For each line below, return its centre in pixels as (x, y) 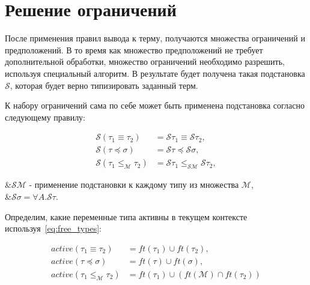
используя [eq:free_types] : (53, 228)
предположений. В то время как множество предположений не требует (134, 49)
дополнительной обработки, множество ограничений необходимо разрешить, (145, 61)
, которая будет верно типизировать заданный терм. (104, 85)
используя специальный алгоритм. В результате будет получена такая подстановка (155, 73)
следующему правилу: (45, 117)
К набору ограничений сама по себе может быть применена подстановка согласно (155, 105)
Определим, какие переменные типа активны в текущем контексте (126, 216)
